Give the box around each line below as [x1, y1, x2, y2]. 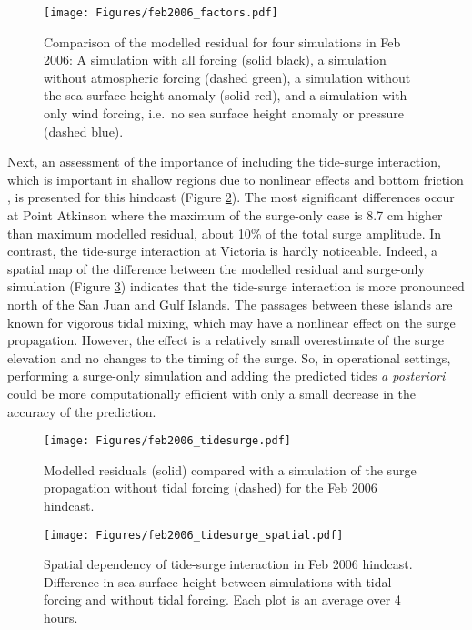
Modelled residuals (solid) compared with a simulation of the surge [44, 460, 417, 479]
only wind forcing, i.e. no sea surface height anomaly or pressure [44, 104, 405, 123]
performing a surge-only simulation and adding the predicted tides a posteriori [7, 366, 446, 385]
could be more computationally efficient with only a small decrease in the [7, 383, 416, 402]
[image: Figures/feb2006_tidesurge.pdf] [44, 434, 292, 448]
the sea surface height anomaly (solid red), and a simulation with [44, 86, 407, 105]
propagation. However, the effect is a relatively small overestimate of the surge [7, 330, 444, 350]
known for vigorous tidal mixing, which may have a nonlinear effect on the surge [7, 312, 456, 331]
